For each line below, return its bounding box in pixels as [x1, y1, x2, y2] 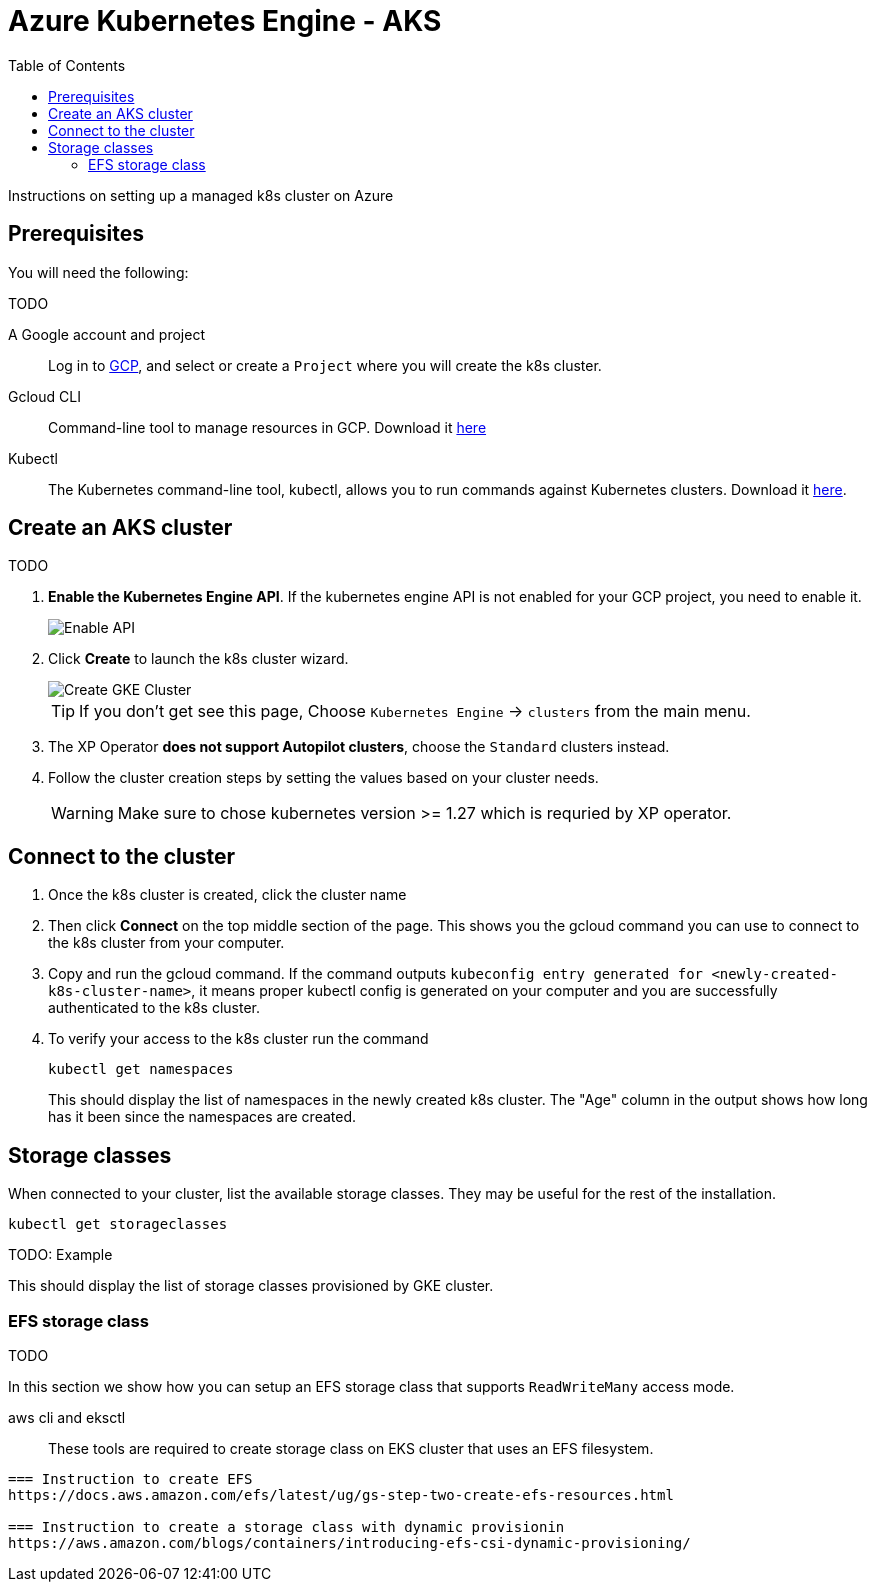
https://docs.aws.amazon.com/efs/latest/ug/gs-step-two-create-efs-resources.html [8, 1486, 674, 1503]
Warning [51, 803, 114, 824]
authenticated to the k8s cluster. [48, 999, 261, 1017]
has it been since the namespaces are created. [48, 1108, 356, 1126]
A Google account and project [8, 325, 206, 343]
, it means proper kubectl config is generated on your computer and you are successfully [191, 982, 778, 1000]
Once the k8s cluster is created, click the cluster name [48, 886, 407, 904]
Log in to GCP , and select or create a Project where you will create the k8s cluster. [48, 356, 602, 374]
